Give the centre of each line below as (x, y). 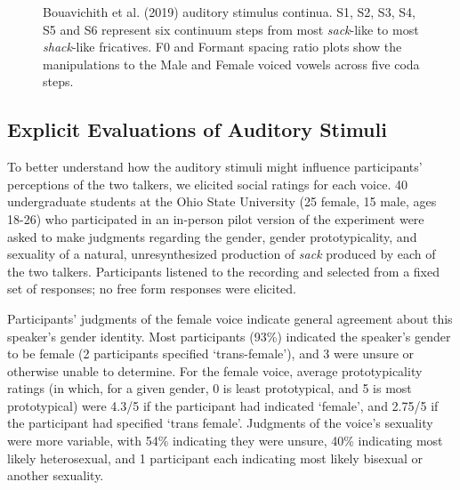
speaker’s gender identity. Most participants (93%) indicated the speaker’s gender (229, 336)
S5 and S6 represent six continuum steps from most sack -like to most (231, 29)
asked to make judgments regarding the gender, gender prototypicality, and (212, 236)
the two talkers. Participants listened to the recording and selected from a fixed (224, 271)
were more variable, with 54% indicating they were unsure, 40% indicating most (225, 441)
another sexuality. (56, 475)
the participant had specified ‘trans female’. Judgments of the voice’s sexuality (220, 423)
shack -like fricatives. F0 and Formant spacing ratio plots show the (222, 47)
